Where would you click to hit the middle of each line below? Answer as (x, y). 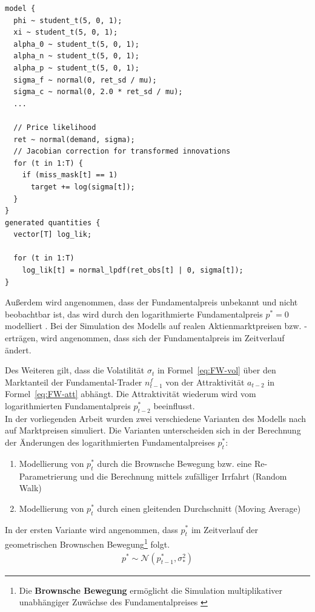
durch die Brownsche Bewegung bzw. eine (174, 463)
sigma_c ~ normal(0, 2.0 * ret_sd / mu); (98, 92)
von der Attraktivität (205, 382)
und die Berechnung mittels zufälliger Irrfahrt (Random (184, 476)
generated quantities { (53, 223)
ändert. (18, 349)
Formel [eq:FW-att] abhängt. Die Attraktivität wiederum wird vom (131, 394)
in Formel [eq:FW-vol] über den (217, 370)
